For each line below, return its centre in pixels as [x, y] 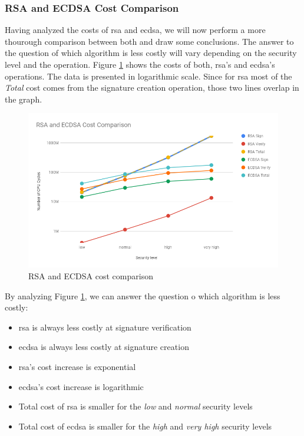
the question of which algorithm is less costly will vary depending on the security [151, 53]
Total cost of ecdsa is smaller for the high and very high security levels [145, 426]
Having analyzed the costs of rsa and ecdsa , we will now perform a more [135, 30]
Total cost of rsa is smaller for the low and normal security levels [136, 406]
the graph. [24, 99]
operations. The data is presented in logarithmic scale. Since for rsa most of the [148, 76]
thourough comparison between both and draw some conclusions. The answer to [149, 41]
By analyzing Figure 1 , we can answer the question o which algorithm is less [143, 295]
